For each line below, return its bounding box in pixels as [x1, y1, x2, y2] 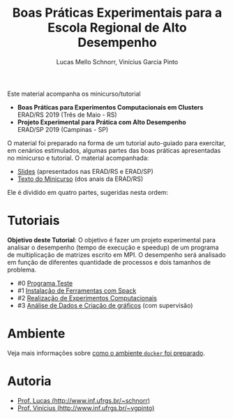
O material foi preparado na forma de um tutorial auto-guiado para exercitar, [7, 138, 226, 147]
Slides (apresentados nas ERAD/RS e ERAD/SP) [17, 167, 153, 175]
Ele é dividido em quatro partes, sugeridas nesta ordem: [7, 188, 169, 196]
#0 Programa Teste [17, 279, 73, 287]
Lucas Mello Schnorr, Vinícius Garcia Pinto [56, 57, 179, 66]
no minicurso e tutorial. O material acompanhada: [7, 154, 149, 162]
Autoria [7, 374, 52, 389]
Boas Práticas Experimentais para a [12, 5, 223, 21]
